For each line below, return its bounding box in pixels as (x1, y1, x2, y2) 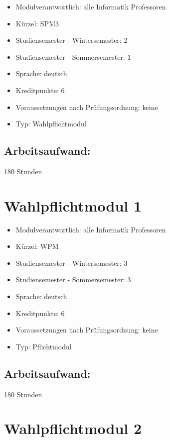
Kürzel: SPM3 (15, 18, 59, 28)
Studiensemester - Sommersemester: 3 (15, 274, 131, 285)
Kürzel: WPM (15, 241, 59, 251)
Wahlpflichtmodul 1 (4, 195, 142, 216)
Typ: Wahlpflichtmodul (15, 118, 87, 129)
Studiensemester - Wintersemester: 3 (15, 257, 128, 268)
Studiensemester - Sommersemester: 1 (15, 51, 131, 62)
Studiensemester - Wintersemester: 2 (15, 35, 128, 45)
